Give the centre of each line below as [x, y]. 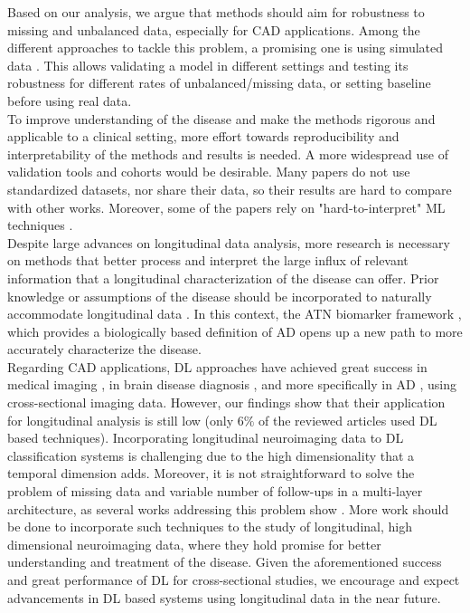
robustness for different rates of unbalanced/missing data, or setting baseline [219, 83]
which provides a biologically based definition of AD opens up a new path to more [235, 331]
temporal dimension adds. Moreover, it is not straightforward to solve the [211, 473]
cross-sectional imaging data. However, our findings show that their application [226, 402]
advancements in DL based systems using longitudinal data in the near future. [224, 597]
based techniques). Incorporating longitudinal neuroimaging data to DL [206, 438]
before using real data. [70, 100]
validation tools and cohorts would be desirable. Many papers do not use [209, 172]
